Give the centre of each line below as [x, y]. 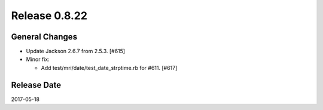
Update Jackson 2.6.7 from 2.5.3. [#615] [76, 51]
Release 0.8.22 [49, 16]
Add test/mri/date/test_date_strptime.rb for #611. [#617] [109, 68]
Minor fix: [38, 59]
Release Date [36, 85]
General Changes [44, 37]
